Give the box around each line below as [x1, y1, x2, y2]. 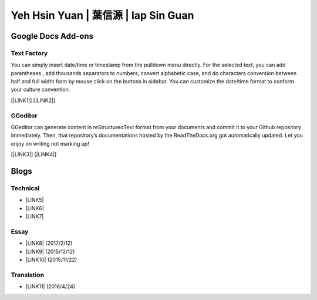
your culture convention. [11, 86, 70, 93]
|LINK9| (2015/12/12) [25, 248, 75, 255]
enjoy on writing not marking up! [11, 140, 89, 147]
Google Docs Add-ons [11, 31, 94, 41]
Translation [11, 271, 44, 279]
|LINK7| [25, 213, 44, 220]
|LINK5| [25, 197, 44, 204]
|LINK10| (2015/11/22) [25, 256, 77, 264]
